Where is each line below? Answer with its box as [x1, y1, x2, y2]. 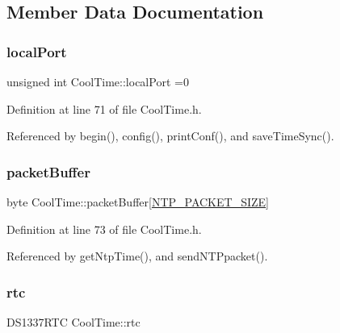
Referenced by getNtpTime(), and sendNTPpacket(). [6, 248, 268, 264]
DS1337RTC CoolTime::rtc [6, 314, 141, 330]
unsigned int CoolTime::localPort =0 [6, 73, 189, 89]
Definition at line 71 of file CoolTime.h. [6, 100, 202, 117]
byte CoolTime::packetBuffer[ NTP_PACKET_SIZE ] [6, 194, 269, 210]
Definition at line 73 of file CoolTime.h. [6, 220, 202, 237]
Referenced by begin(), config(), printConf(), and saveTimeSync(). [6, 127, 334, 144]
